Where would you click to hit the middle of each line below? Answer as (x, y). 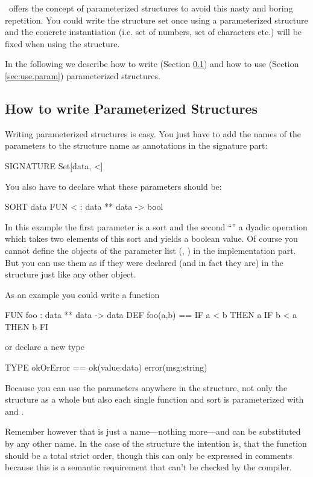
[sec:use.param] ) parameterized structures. (83, 75)
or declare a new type (45, 347)
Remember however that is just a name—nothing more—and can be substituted (153, 431)
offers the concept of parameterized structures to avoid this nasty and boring (151, 8)
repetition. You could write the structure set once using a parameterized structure (156, 20)
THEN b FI (27, 326)
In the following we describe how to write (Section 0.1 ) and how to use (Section (152, 64)
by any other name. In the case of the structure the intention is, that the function (156, 443)
